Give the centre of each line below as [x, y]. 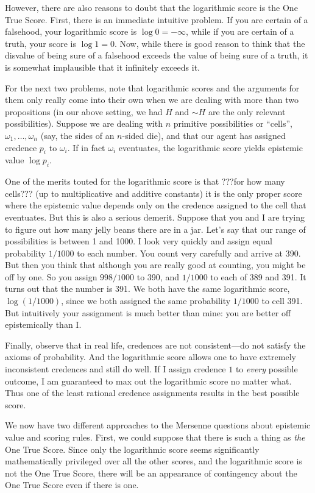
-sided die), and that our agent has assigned [204, 135]
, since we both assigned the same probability [146, 301]
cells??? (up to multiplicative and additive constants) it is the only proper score [154, 193]
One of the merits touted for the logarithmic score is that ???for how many [145, 181]
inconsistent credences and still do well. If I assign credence [115, 369]
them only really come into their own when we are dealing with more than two [152, 100]
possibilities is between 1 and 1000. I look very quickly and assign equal [139, 241]
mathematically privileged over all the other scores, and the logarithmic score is [154, 461]
